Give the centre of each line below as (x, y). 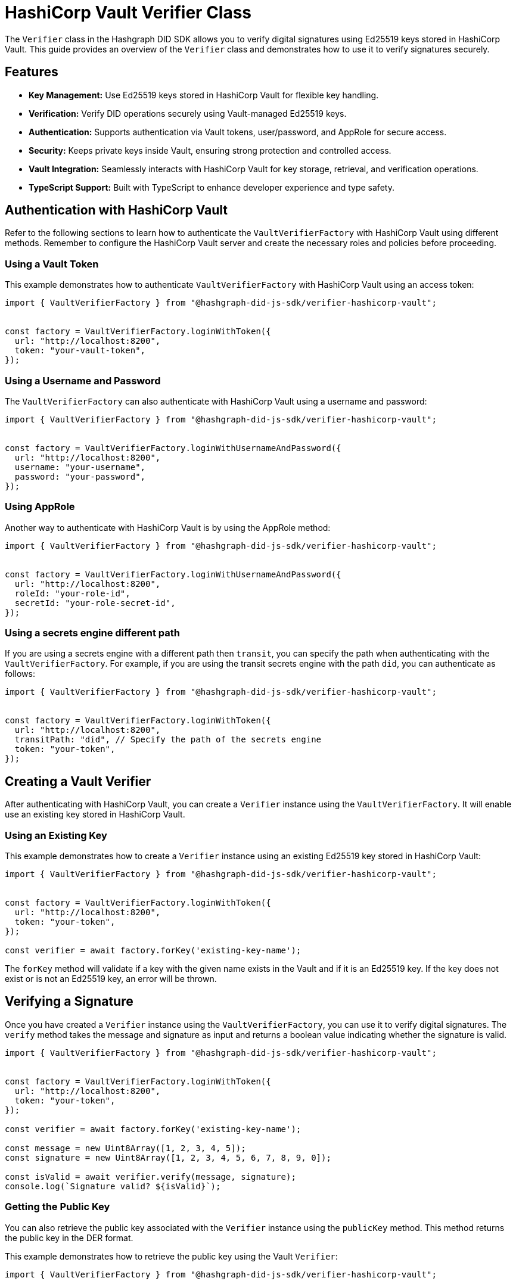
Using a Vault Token (52, 264)
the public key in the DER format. (69, 1238)
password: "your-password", (80, 476)
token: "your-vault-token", (80, 351)
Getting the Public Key (57, 1207)
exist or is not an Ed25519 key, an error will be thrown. (111, 979)
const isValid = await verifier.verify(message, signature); (150, 1176)
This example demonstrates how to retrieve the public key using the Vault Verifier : (171, 1256)
